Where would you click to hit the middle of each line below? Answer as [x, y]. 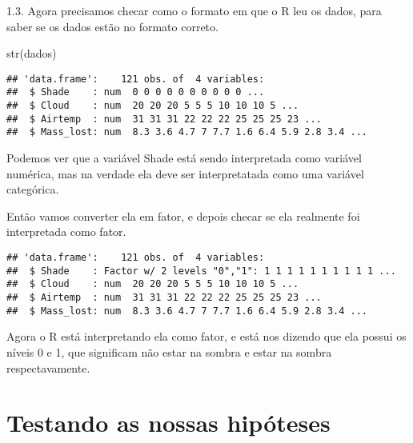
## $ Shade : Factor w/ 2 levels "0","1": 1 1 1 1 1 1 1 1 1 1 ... [201, 271]
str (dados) [32, 53]
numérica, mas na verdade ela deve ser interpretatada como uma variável [185, 173]
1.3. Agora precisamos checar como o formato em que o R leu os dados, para [194, 10]
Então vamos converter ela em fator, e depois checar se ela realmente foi [183, 216]
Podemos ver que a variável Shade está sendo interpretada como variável [184, 158]
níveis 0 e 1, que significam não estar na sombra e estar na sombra [169, 351]
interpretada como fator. [66, 231]
